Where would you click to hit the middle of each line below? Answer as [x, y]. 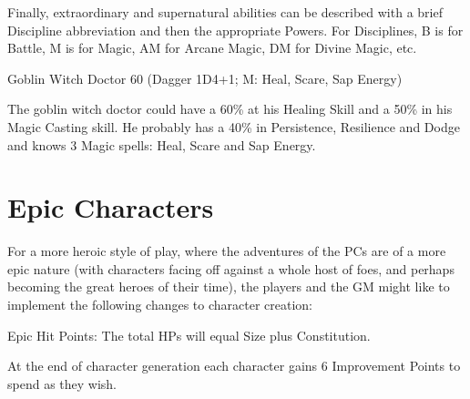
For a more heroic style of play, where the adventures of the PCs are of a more [227, 251]
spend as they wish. [62, 383]
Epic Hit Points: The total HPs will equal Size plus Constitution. [189, 335]
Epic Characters [111, 207]
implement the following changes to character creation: [160, 305]
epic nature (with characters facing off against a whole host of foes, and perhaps [231, 268]
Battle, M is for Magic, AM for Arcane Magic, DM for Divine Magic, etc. [212, 48]
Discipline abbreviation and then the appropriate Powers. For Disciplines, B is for [235, 30]
